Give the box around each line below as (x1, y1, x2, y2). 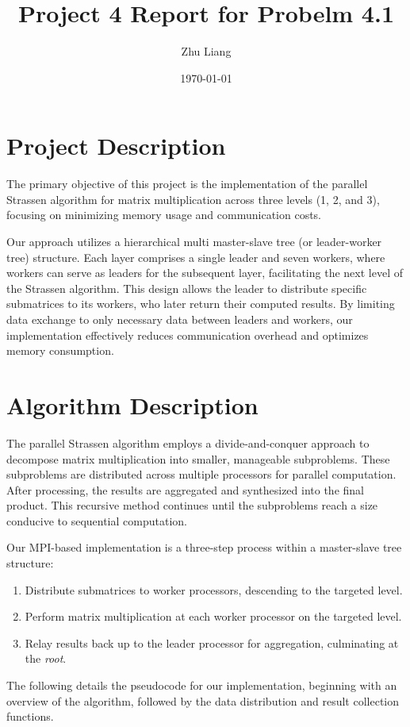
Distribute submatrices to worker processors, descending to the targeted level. (25, 581, 403, 598)
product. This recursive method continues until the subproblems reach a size (6, 497, 378, 514)
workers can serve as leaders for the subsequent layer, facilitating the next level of (6, 264, 403, 281)
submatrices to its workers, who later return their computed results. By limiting (6, 295, 395, 312)
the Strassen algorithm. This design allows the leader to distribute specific (6, 279, 367, 296)
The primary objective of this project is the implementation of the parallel (6, 175, 368, 192)
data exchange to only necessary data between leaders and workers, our (6, 311, 353, 327)
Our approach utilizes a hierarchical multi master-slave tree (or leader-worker (6, 233, 382, 250)
